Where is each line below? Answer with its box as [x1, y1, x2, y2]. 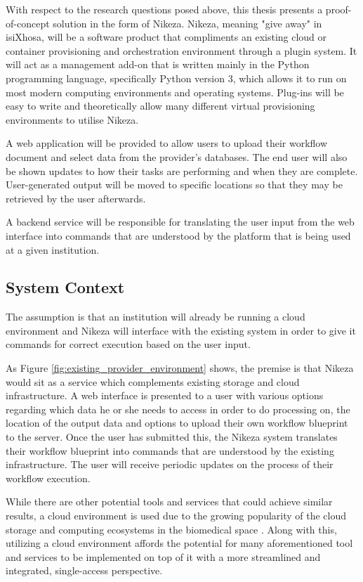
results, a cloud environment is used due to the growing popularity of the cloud [6, 508, 347, 523]
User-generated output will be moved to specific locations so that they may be [6, 177, 343, 192]
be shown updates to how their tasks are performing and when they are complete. [6, 163, 358, 178]
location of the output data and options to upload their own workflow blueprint [6, 415, 348, 430]
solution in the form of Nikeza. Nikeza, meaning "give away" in [53, 15, 322, 30]
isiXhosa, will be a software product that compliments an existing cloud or [6, 30, 327, 44]
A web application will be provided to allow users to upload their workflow [6, 136, 328, 150]
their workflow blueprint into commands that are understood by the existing [6, 443, 334, 458]
